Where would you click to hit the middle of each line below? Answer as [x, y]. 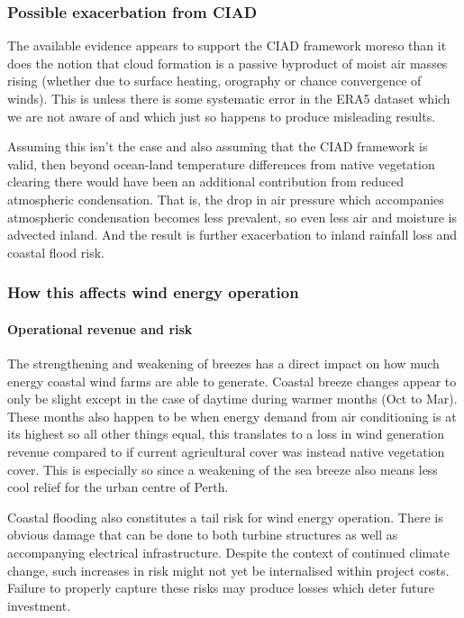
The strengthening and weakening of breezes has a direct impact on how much [223, 363]
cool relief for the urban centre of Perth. [118, 487]
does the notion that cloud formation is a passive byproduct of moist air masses [227, 63]
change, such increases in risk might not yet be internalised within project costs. [228, 570]
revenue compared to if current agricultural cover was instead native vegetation [226, 451]
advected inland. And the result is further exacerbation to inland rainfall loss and [232, 235]
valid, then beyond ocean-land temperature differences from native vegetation [221, 164]
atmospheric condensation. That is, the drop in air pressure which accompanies [226, 199]
